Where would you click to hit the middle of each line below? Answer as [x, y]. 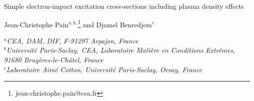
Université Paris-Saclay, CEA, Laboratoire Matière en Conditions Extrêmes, [121, 50]
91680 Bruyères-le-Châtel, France [54, 60]
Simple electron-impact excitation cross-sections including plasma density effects [124, 6]
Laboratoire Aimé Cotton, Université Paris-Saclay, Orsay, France [104, 69]
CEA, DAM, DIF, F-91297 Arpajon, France [73, 40]
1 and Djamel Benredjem [115, 23]
